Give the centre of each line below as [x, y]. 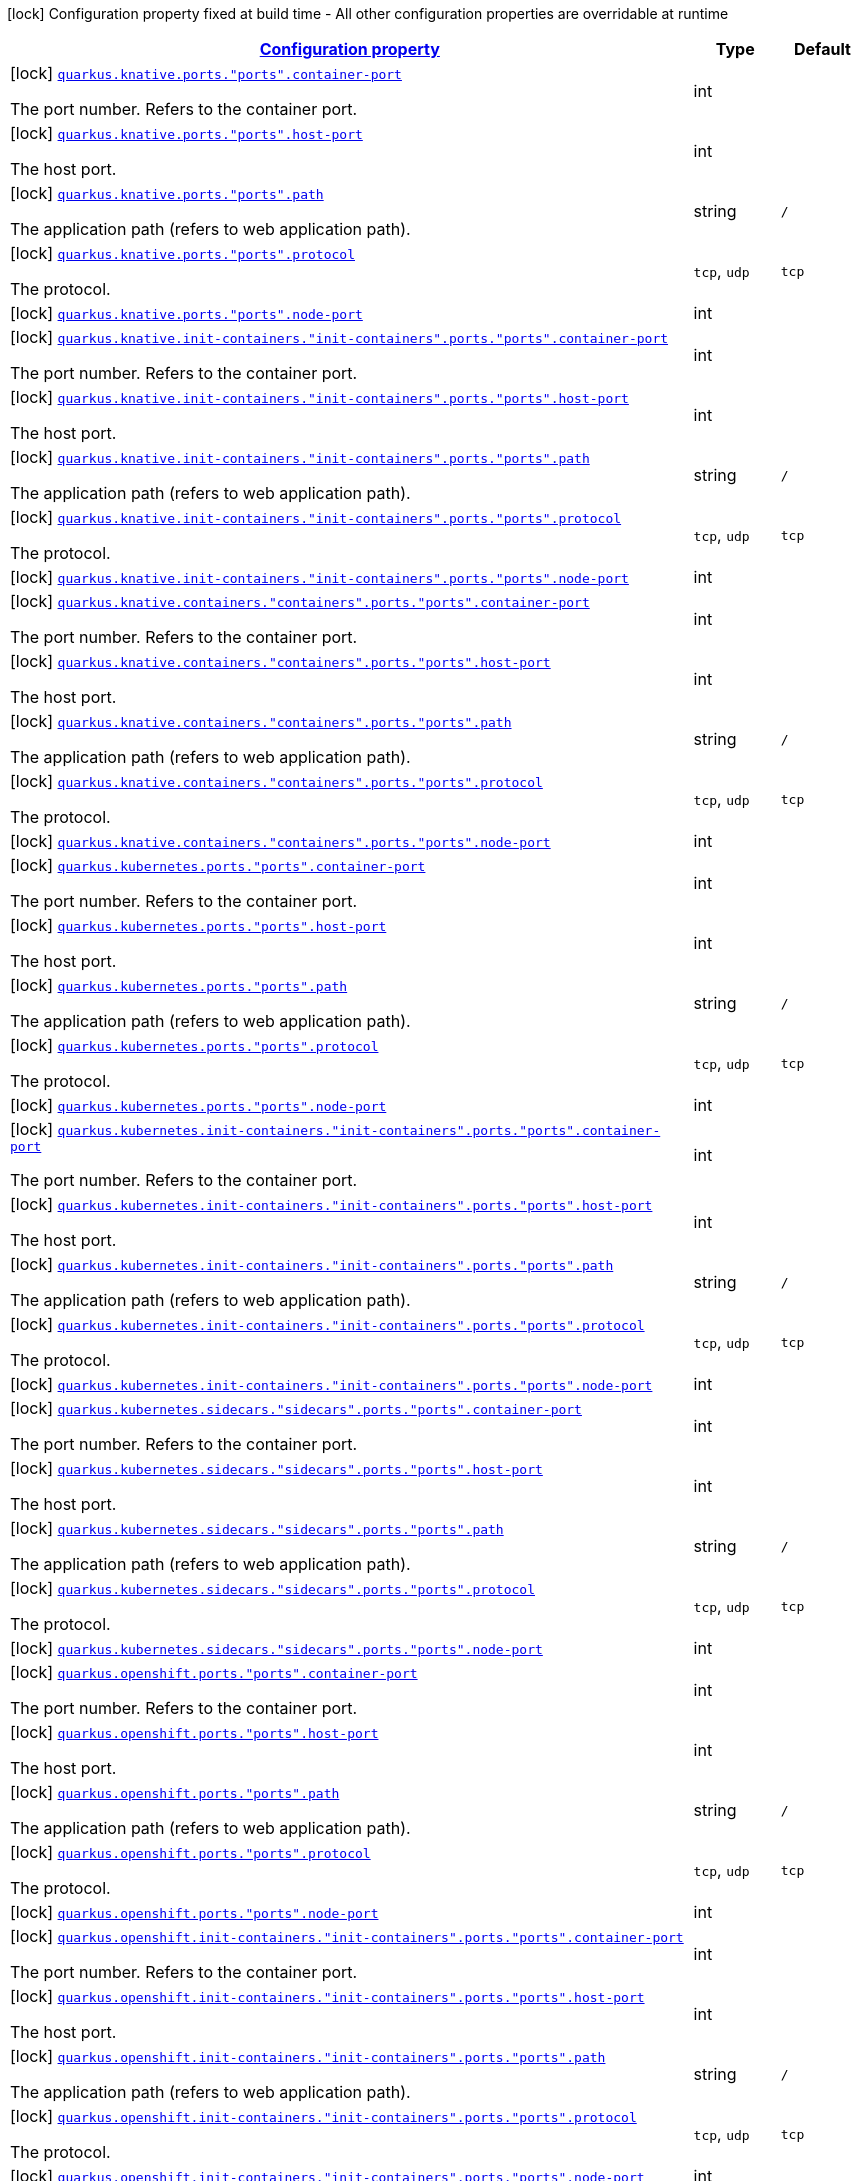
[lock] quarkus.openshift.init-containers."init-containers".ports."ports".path [308, 2056]
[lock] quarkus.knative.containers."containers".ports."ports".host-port [280, 661]
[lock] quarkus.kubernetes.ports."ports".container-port [218, 865]
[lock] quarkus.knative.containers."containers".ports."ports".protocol [276, 781]
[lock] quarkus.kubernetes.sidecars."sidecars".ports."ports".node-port [276, 1648]
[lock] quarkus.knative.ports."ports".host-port [186, 133]
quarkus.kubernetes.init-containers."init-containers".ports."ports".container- [359, 1130]
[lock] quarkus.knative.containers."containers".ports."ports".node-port [280, 841]
